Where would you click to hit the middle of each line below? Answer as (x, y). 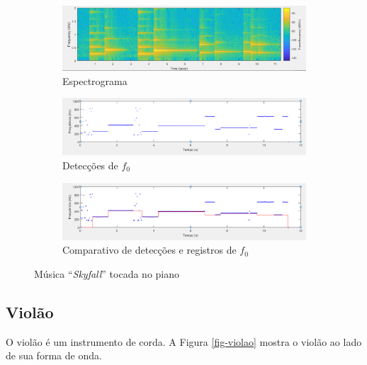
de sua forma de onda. (54, 355)
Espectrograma (95, 80)
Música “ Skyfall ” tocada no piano (107, 273)
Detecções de (90, 165)
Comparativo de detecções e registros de (149, 250)
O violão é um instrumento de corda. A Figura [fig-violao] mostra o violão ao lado (184, 341)
